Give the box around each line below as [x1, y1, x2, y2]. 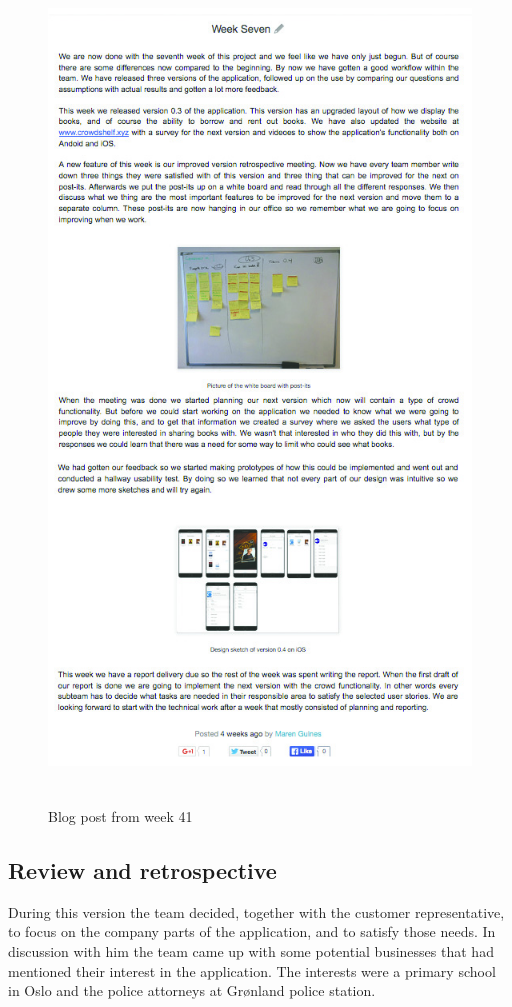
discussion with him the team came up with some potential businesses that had [8, 941, 494, 962]
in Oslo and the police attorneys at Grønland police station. [8, 980, 376, 1001]
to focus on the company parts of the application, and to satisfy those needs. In [8, 921, 496, 942]
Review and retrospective [8, 855, 277, 886]
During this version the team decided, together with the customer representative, [8, 901, 505, 922]
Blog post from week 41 [48, 806, 193, 827]
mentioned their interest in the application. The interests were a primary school [8, 960, 496, 981]
